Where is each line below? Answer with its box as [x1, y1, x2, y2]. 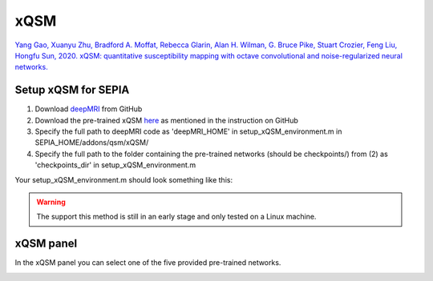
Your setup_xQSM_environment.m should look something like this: [14, 175, 233, 184]
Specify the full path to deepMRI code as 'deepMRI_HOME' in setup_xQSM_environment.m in [34, 126, 342, 136]
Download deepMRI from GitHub [34, 104, 143, 114]
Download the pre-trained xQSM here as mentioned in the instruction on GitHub [34, 115, 298, 125]
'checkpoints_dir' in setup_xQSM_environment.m [34, 160, 196, 170]
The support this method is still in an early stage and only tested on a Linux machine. [36, 212, 317, 222]
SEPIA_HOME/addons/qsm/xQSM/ [34, 138, 149, 147]
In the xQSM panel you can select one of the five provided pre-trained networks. [14, 258, 281, 267]
